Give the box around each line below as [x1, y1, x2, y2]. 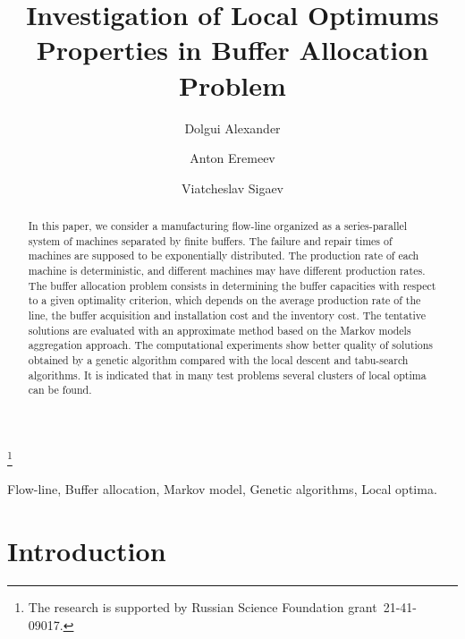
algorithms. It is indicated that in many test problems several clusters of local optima [28, 367, 427, 382]
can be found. [28, 382, 92, 397]
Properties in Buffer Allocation [36, 31, 429, 68]
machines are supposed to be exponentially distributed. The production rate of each [28, 248, 419, 263]
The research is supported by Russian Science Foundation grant [28, 597, 377, 616]
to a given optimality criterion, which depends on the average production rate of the [28, 293, 421, 308]
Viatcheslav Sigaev [181, 178, 283, 197]
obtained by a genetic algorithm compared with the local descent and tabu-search [28, 352, 409, 367]
